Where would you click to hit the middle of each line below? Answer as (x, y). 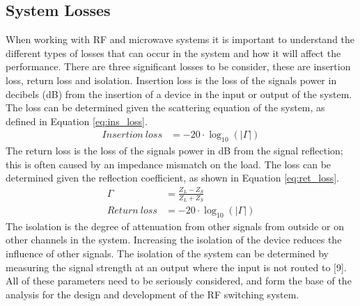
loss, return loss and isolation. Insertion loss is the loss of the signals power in (171, 80)
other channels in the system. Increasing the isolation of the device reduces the (174, 240)
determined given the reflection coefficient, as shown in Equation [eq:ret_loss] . (172, 178)
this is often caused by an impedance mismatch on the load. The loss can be (169, 164)
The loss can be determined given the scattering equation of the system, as (165, 107)
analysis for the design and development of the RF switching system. (152, 294)
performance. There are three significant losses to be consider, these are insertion (178, 66)
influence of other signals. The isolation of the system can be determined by (167, 253)
